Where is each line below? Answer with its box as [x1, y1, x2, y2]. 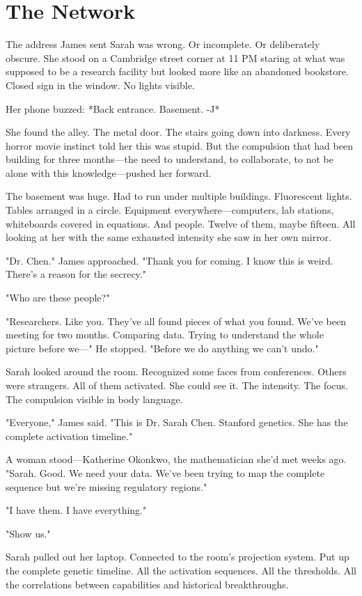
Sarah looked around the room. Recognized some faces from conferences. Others [6, 364, 347, 379]
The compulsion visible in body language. [6, 391, 183, 406]
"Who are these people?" [6, 290, 110, 305]
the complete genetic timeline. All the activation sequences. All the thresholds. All [6, 563, 356, 577]
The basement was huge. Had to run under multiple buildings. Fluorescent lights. [6, 189, 352, 203]
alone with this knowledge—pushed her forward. [6, 165, 212, 180]
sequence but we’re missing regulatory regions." [6, 479, 207, 494]
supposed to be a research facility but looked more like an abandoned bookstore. [6, 64, 349, 79]
